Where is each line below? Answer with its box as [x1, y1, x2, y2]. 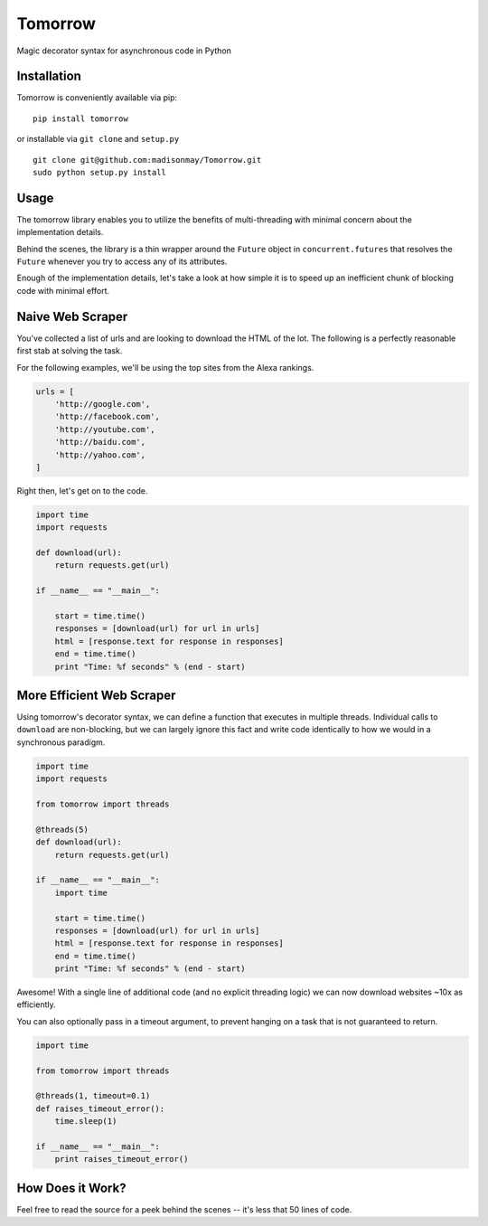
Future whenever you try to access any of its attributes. [16, 256, 228, 267]
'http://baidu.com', [54, 437, 146, 448]
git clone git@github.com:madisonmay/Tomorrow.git [33, 155, 262, 165]
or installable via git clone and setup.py [16, 134, 180, 145]
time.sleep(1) [54, 1117, 117, 1127]
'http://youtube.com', [54, 424, 155, 434]
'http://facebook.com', [54, 411, 160, 422]
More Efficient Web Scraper [16, 687, 176, 703]
